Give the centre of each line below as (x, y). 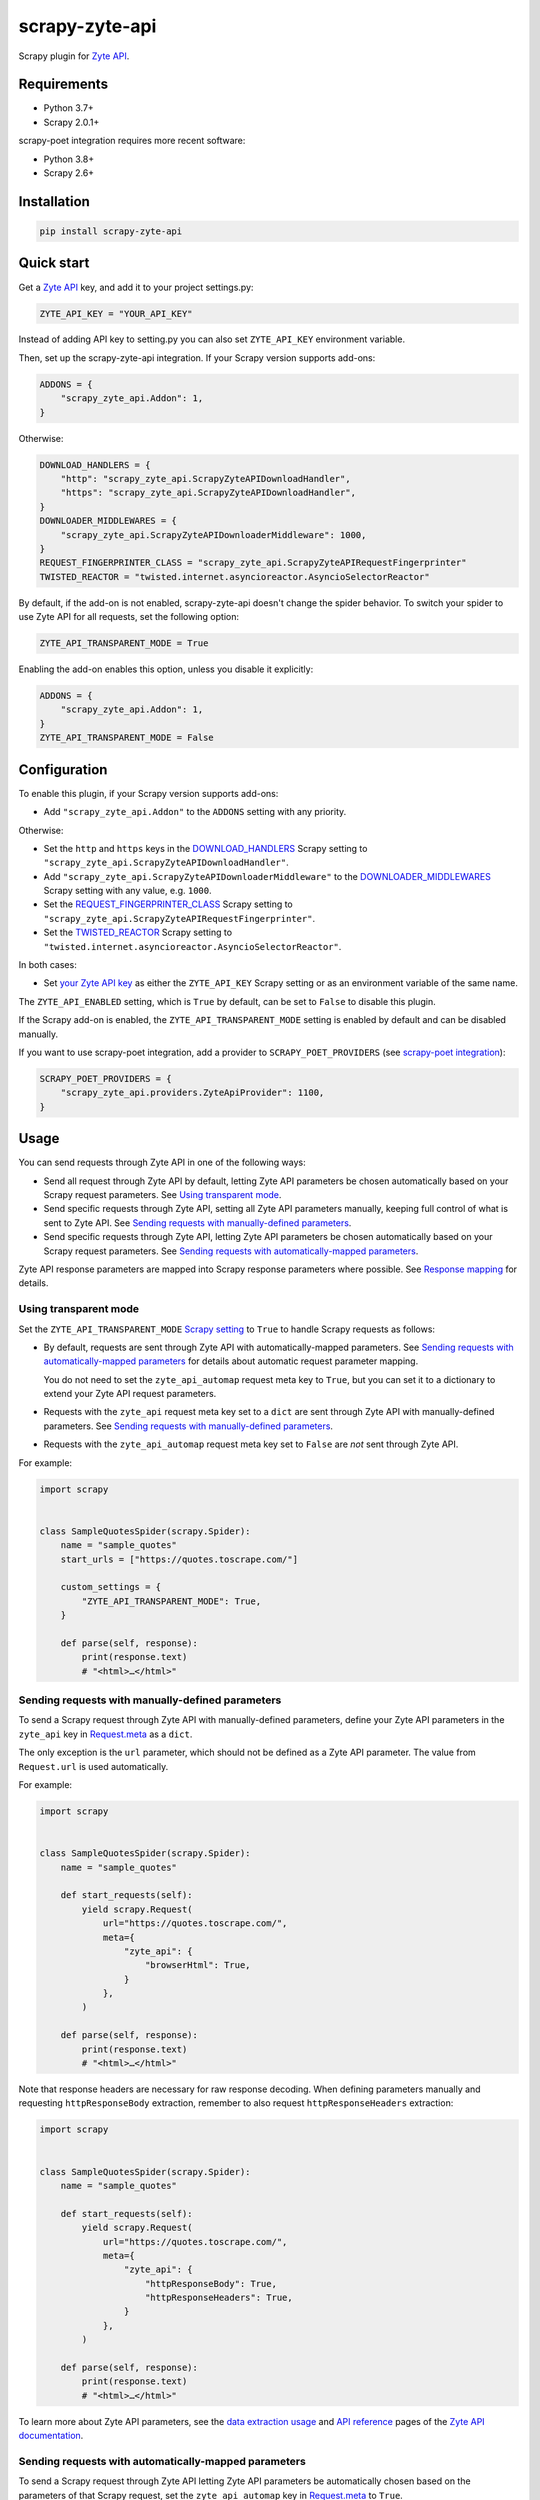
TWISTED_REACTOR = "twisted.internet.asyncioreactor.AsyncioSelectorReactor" (234, 576)
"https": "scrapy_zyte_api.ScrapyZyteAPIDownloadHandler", (208, 493)
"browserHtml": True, (198, 1965)
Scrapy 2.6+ (69, 173)
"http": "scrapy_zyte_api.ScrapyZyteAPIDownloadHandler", (205, 478)
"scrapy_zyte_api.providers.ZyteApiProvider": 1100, (192, 1093)
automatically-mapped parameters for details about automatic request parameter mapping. (231, 1361)
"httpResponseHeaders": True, (219, 2298)
